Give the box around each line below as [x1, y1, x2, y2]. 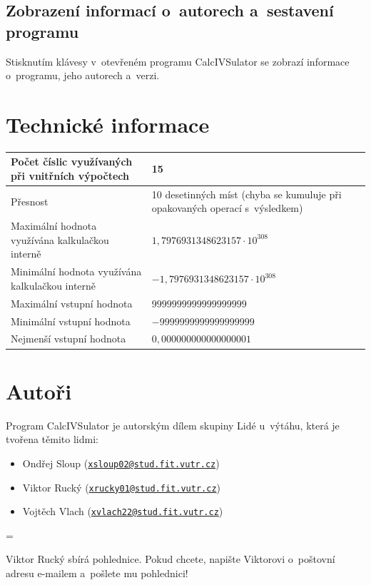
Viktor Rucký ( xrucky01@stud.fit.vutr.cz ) [22, 479, 221, 494]
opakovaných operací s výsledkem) [151, 200, 303, 215]
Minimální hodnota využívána [11, 264, 142, 279]
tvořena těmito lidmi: [6, 432, 98, 447]
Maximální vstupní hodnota [11, 295, 133, 310]
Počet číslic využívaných [11, 154, 133, 169]
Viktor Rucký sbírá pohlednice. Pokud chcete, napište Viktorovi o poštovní [6, 551, 335, 566]
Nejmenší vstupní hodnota [11, 331, 126, 346]
